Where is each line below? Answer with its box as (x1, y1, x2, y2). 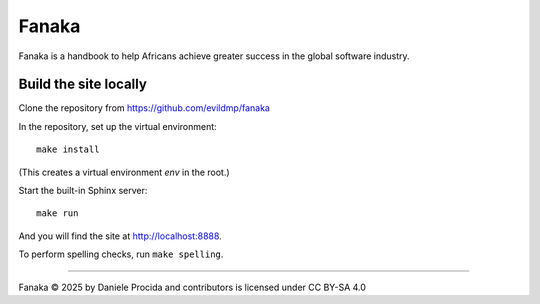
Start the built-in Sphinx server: (18, 185, 148, 197)
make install (36, 144, 100, 155)
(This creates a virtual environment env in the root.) (18, 166, 230, 178)
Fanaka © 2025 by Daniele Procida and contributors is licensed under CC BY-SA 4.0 (18, 281, 367, 293)
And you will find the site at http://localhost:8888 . (18, 230, 222, 242)
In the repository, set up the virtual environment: (18, 120, 217, 132)
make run (36, 208, 79, 219)
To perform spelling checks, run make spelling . (18, 248, 224, 260)
